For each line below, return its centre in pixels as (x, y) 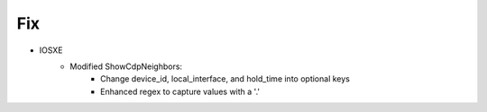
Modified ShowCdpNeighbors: (126, 66)
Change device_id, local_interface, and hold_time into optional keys (225, 79)
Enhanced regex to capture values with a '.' (180, 91)
